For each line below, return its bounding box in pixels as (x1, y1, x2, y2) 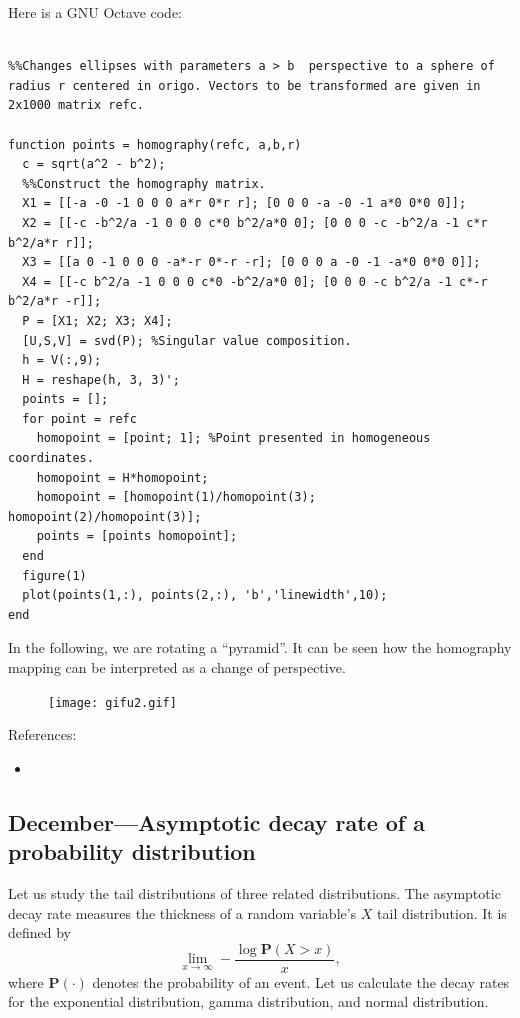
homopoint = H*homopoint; (36, 470, 209, 485)
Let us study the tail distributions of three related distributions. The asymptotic (8, 883, 501, 904)
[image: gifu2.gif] (48, 695, 177, 710)
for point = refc (22, 411, 137, 426)
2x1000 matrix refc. (8, 98, 145, 113)
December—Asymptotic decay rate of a (8, 806, 425, 837)
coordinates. (8, 451, 94, 466)
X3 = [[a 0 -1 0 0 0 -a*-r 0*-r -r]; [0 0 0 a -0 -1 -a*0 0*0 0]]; (22, 255, 481, 270)
